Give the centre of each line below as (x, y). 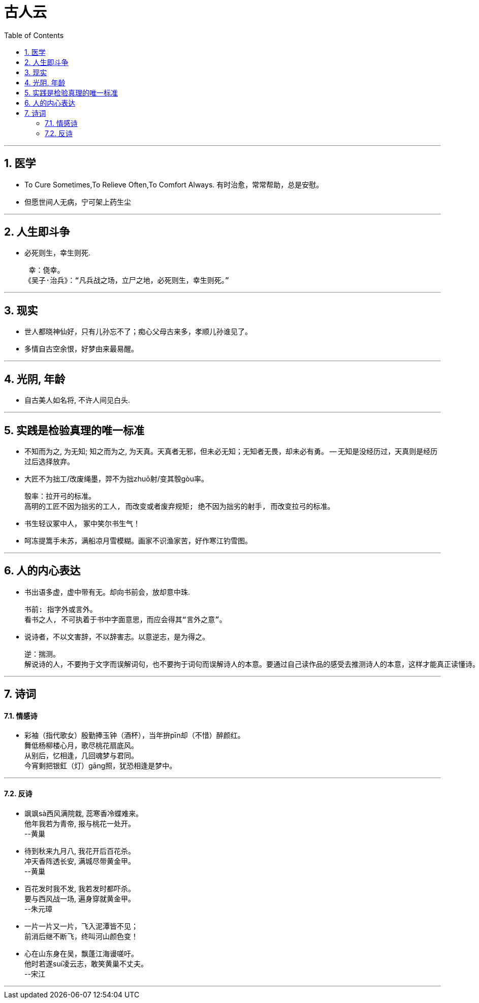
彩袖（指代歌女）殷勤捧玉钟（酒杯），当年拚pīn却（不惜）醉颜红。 (135, 735)
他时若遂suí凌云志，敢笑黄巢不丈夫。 (86, 963)
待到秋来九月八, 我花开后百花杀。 (80, 851)
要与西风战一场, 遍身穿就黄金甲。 (80, 898)
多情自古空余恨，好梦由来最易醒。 (81, 349)
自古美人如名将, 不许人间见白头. (77, 400)
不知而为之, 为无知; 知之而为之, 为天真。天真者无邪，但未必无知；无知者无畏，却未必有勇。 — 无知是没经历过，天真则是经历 (231, 451)
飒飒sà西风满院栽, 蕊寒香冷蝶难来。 (84, 813)
